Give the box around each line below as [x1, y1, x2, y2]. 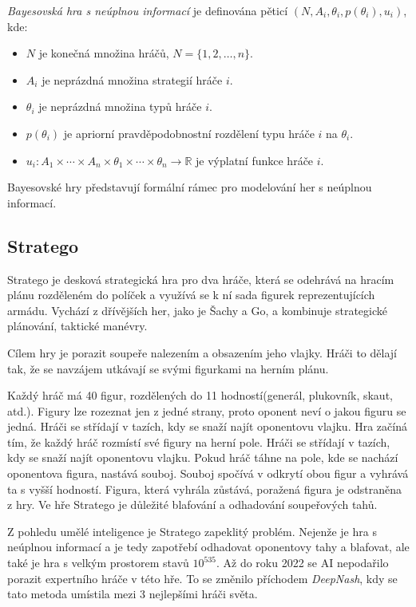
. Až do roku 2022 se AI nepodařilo [216, 554, 389, 571]
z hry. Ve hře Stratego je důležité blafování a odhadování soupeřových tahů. [7, 496, 378, 513]
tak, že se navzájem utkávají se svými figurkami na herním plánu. [7, 360, 329, 376]
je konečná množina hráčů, [38, 45, 169, 61]
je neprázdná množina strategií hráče [42, 71, 223, 88]
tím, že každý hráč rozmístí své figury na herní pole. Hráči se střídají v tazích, [7, 433, 390, 450]
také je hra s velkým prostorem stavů [7, 554, 189, 571]
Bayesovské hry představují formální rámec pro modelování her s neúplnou [7, 179, 372, 195]
